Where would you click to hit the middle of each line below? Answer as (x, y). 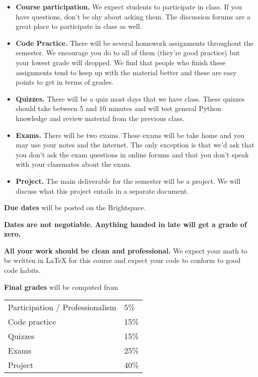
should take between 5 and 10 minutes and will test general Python (118, 108)
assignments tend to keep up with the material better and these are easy (126, 72)
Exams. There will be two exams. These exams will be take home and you (130, 135)
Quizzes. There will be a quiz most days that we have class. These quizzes (130, 98)
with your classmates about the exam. (74, 164)
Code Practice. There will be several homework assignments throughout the (134, 43)
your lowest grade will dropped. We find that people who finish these (121, 62)
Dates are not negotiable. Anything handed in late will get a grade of (126, 224)
